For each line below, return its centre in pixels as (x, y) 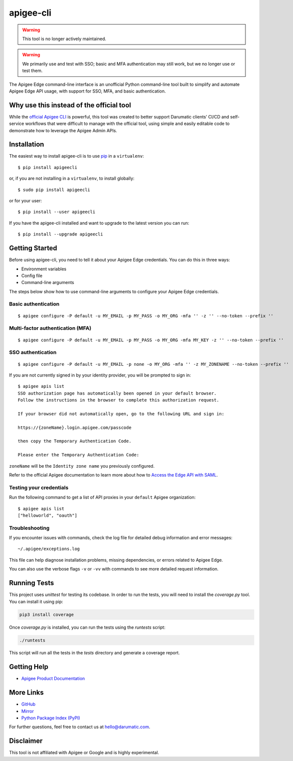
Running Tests (31, 583)
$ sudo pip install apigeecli (54, 190)
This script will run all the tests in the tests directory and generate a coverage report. (94, 653)
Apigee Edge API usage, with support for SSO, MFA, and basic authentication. (87, 91)
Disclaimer (26, 741)
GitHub (28, 704)
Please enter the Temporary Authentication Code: (79, 455)
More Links (26, 693)
